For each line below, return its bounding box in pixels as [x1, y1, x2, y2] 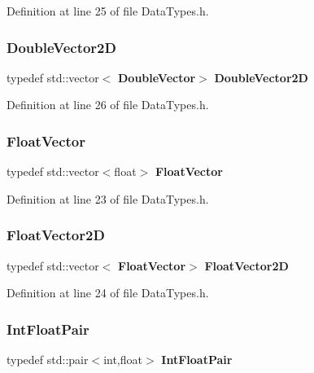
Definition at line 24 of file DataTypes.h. [7, 284, 209, 301]
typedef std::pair [7, 351, 89, 368]
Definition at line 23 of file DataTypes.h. [7, 190, 209, 207]
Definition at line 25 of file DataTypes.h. [7, 2, 209, 19]
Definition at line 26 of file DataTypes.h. [7, 96, 209, 113]
